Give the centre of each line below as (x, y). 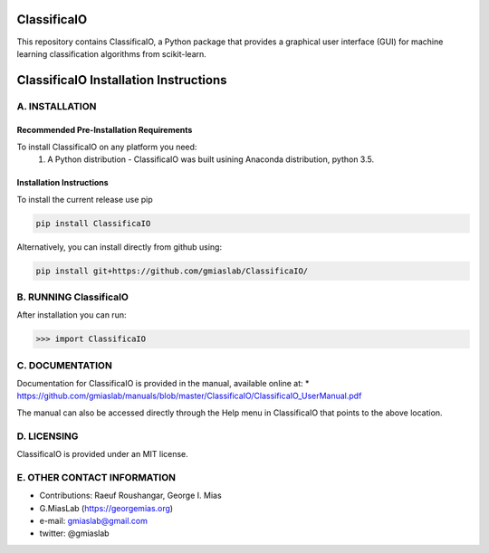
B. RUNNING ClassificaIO (72, 297)
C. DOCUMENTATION (64, 365)
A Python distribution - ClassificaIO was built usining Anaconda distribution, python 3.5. (211, 159)
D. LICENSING (48, 436)
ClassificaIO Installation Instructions (122, 80)
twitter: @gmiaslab (74, 533)
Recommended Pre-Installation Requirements (105, 130)
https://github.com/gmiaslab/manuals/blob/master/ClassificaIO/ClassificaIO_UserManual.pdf (189, 396)
